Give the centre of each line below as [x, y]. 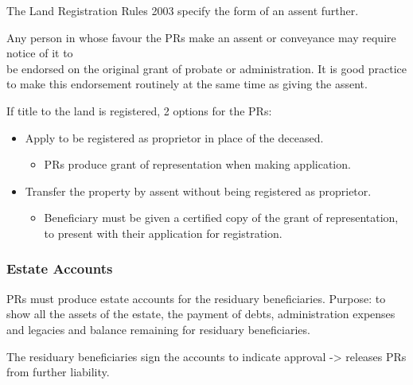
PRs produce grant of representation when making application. [197, 164]
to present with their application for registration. [163, 233]
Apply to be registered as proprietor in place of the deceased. [174, 137]
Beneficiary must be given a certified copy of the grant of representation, [221, 218]
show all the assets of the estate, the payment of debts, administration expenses [201, 314]
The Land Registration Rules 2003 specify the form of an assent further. [183, 10]
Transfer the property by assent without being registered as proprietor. [198, 191]
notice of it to [40, 53]
